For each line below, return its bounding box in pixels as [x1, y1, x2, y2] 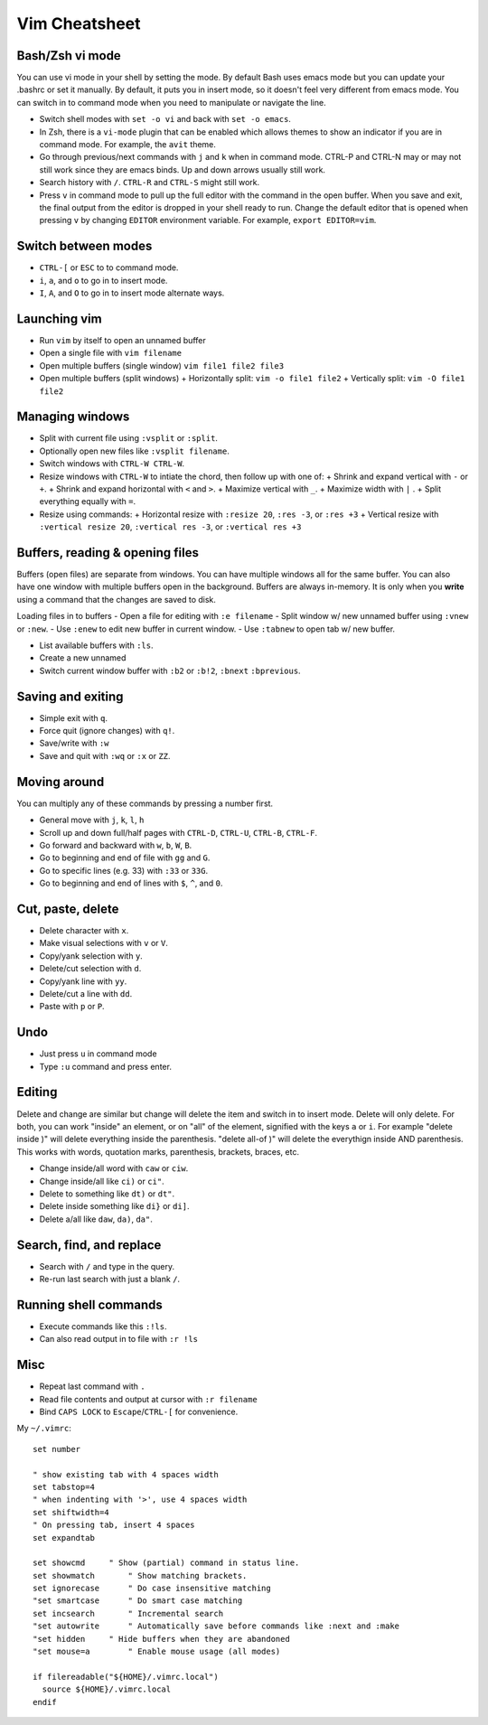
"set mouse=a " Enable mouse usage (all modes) [33, 1646, 281, 1657]
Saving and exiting [16, 689, 124, 704]
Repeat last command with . [39, 1381, 146, 1392]
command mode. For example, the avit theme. [39, 139, 217, 150]
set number [33, 1444, 81, 1454]
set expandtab [33, 1533, 95, 1542]
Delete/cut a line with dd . [39, 988, 133, 998]
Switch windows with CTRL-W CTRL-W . [39, 458, 185, 469]
